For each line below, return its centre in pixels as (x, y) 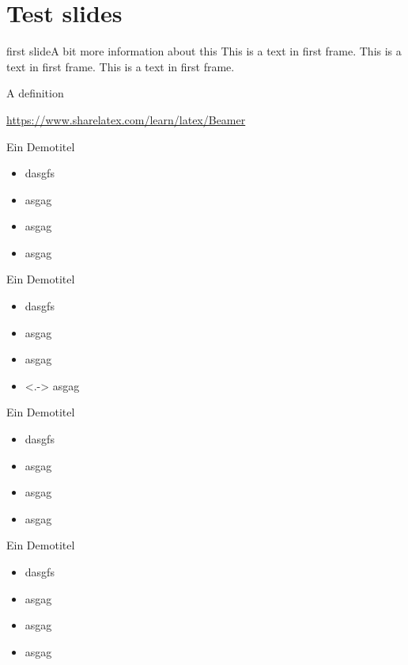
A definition (35, 93)
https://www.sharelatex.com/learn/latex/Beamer (126, 119)
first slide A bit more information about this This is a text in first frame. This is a (204, 51)
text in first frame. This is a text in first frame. (121, 66)
